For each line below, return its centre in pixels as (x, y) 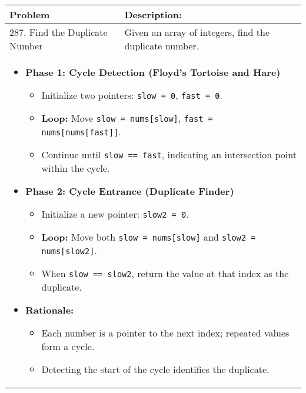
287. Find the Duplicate (59, 32)
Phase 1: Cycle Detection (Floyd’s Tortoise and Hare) (153, 72)
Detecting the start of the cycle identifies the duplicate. (155, 369)
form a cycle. (68, 346)
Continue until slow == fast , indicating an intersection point (169, 154)
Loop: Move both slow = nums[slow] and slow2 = (149, 237)
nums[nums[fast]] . (81, 131)
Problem (30, 14)
